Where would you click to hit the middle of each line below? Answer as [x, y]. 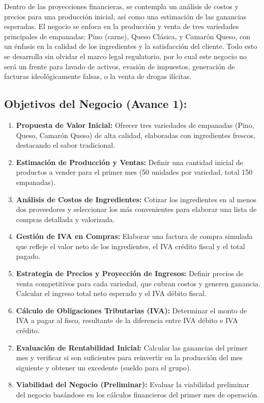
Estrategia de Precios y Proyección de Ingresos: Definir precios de [130, 273]
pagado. [28, 256]
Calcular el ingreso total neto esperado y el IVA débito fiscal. [111, 293]
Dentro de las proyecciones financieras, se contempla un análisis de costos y [121, 6]
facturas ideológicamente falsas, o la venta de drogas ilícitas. [98, 76]
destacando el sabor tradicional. [66, 145]
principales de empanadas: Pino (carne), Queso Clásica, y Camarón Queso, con [127, 36]
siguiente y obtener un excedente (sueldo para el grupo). [104, 367]
